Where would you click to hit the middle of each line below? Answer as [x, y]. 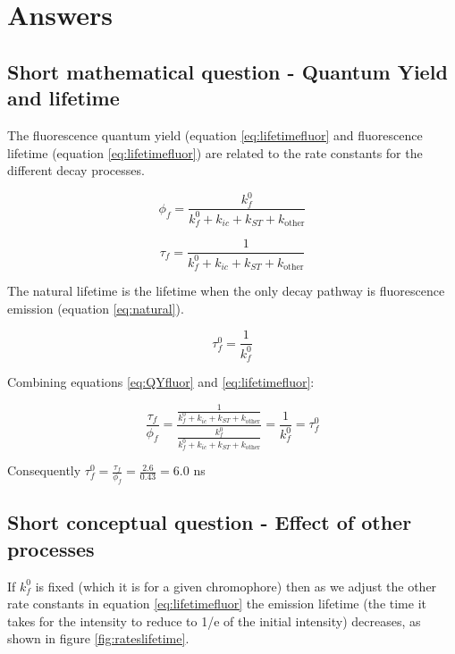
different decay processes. [76, 170]
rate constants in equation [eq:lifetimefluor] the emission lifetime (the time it [217, 604]
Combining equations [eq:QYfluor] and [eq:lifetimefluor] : [161, 382]
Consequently [44, 470]
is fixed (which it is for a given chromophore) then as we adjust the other [236, 586]
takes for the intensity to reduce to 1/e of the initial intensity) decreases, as [214, 620]
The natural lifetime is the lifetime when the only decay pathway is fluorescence [226, 290]
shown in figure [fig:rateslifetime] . [98, 638]
